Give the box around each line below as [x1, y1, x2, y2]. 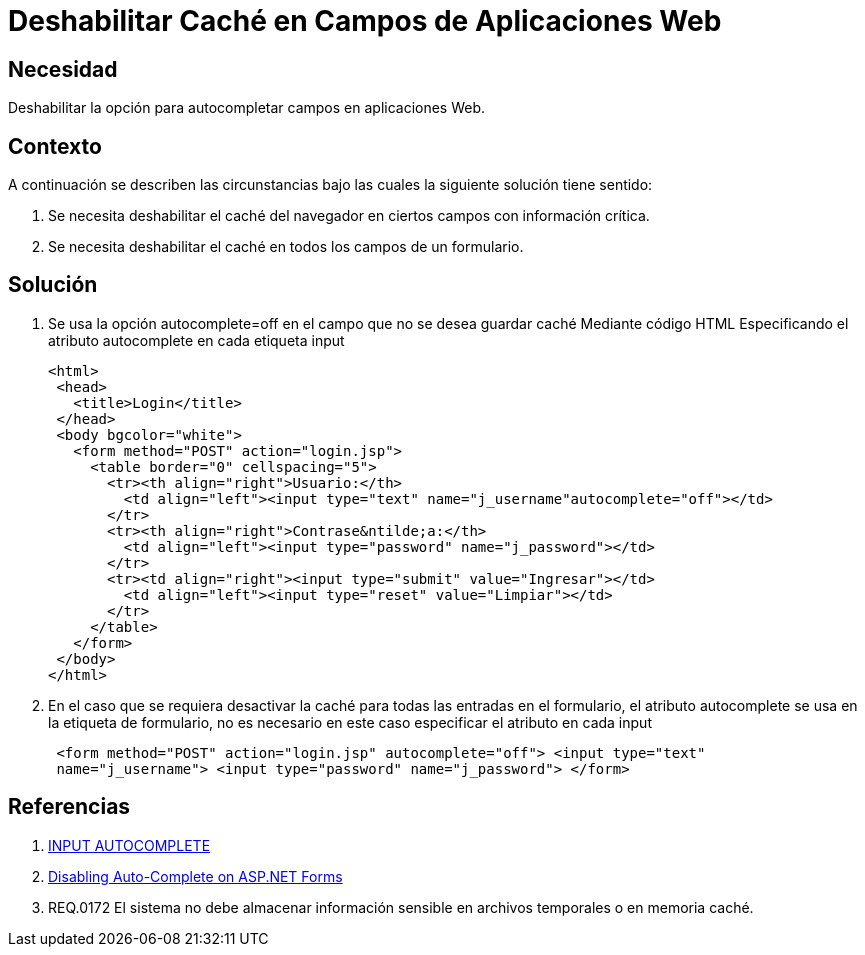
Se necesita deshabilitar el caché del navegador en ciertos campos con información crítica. [48, 207, 650, 225]
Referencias [8, 794, 131, 820]
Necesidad [8, 56, 118, 82]
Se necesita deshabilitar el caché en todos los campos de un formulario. [48, 238, 524, 256]
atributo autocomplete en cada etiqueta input [48, 331, 345, 349]
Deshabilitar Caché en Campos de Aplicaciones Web [8, 4, 722, 38]
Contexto [8, 133, 102, 159]
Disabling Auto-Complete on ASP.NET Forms [48, 867, 343, 885]
